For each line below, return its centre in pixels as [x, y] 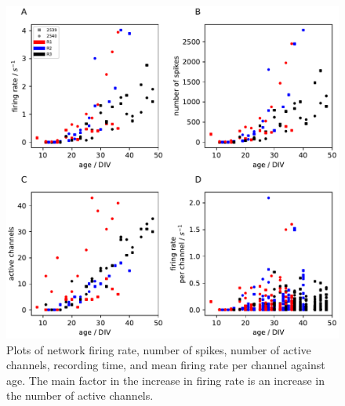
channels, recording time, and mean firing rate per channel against [166, 365]
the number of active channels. [80, 395]
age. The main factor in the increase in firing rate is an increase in [166, 380]
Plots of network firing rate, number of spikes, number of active [159, 349]
